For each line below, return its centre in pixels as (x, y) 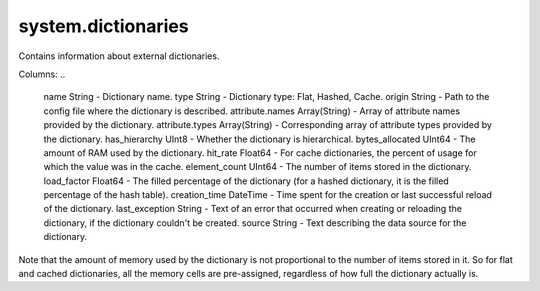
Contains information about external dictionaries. (119, 56)
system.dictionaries (103, 26)
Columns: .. (42, 74)
